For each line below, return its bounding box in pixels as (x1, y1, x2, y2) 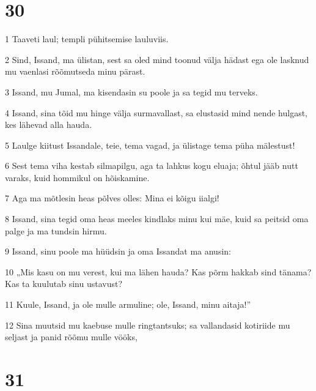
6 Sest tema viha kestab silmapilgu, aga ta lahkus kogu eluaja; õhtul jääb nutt (5, 159, 298, 172)
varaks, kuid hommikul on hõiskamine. (5, 171, 150, 184)
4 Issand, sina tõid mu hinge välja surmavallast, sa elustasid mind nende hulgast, (5, 106, 308, 119)
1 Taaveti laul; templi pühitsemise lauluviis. (5, 32, 169, 45)
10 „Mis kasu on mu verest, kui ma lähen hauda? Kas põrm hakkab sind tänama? (5, 265, 312, 278)
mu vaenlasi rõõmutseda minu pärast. (5, 65, 145, 78)
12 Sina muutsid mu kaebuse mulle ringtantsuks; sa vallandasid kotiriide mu (5, 318, 290, 331)
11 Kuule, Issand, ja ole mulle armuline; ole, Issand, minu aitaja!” (5, 298, 251, 311)
